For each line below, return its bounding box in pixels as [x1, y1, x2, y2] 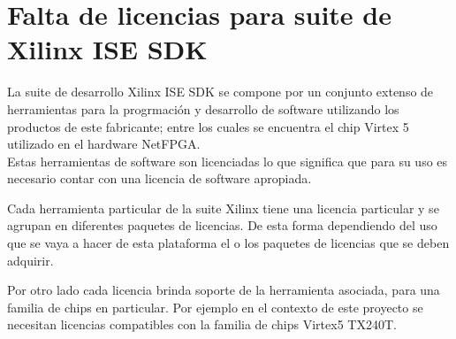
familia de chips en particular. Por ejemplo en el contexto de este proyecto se [7, 297, 423, 316]
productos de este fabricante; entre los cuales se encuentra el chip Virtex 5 [7, 117, 409, 135]
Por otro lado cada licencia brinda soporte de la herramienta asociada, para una [7, 281, 440, 299]
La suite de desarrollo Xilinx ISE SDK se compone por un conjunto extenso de [7, 82, 434, 101]
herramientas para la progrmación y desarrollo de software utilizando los [7, 99, 399, 118]
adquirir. [7, 250, 54, 269]
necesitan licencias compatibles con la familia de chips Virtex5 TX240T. [7, 315, 397, 334]
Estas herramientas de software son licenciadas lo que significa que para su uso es [7, 151, 448, 170]
